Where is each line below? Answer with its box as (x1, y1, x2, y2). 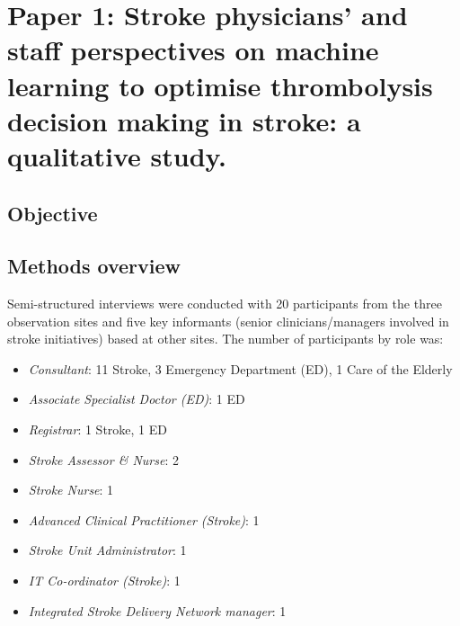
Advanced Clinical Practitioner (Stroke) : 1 (28, 510, 260, 529)
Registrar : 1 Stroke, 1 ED (28, 420, 167, 439)
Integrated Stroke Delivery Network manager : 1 (28, 601, 287, 620)
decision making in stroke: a (7, 102, 361, 139)
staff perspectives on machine (7, 31, 379, 68)
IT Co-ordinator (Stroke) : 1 (28, 571, 181, 590)
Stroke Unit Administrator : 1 (28, 541, 187, 559)
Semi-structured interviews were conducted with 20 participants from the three (7, 294, 442, 313)
